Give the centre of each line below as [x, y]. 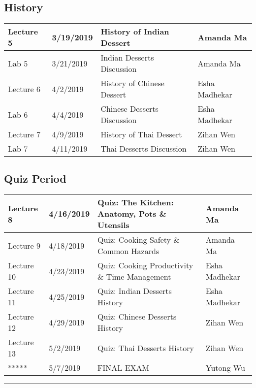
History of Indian [135, 32]
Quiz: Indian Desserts [135, 291]
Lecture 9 [24, 245]
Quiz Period [35, 178]
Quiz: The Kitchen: [136, 202]
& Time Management [134, 277]
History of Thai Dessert [141, 134]
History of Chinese [132, 83]
